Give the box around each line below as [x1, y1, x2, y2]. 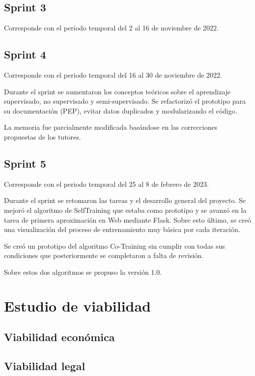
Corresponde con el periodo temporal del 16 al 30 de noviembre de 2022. [4, 70, 222, 80]
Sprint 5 [4, 155, 46, 171]
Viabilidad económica [4, 329, 115, 345]
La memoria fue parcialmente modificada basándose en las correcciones [4, 122, 218, 132]
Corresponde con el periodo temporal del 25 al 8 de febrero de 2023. [4, 178, 209, 189]
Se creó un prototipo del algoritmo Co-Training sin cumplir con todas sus [4, 240, 225, 251]
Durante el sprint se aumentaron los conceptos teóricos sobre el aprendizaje [4, 86, 231, 96]
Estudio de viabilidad [4, 295, 151, 316]
